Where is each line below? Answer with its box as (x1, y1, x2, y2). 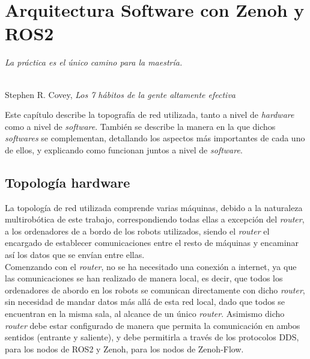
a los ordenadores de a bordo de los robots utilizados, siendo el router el (5, 224, 270, 237)
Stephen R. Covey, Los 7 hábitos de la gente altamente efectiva (5, 88, 236, 100)
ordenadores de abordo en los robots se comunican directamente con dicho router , (5, 283, 305, 296)
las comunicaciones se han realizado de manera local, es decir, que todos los (5, 272, 283, 284)
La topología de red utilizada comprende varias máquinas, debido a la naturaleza (5, 201, 303, 213)
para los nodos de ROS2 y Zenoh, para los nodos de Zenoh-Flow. (5, 342, 244, 355)
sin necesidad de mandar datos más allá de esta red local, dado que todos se (5, 295, 285, 308)
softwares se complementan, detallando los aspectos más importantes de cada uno (5, 132, 305, 144)
